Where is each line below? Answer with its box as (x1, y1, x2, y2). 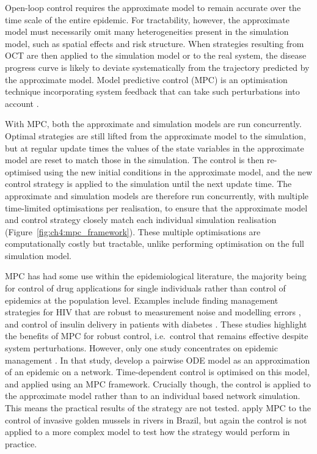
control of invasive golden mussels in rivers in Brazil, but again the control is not (5, 413, 307, 426)
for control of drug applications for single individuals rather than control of (5, 282, 286, 295)
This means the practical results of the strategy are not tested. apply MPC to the (5, 401, 311, 414)
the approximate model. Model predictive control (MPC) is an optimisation (5, 73, 288, 86)
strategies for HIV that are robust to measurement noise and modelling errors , (5, 306, 301, 318)
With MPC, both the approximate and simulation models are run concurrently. (5, 117, 302, 130)
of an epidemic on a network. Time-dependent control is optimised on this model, (5, 365, 310, 378)
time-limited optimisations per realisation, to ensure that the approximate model (5, 201, 308, 214)
